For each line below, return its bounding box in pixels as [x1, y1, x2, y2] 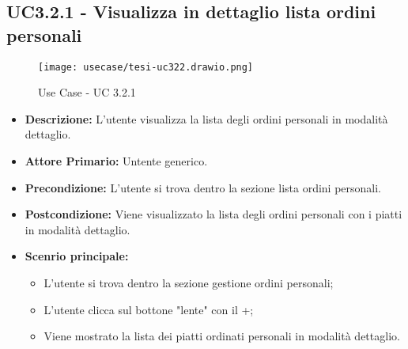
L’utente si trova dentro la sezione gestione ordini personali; [43, 275, 334, 290]
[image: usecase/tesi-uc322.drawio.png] [38, 61, 254, 73]
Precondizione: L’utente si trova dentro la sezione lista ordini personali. [25, 179, 382, 195]
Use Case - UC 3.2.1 [38, 84, 136, 101]
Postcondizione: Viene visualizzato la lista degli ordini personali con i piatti [25, 206, 402, 222]
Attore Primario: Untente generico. [25, 153, 208, 169]
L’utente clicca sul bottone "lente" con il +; [43, 301, 254, 317]
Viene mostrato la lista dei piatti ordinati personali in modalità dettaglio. [43, 328, 400, 344]
